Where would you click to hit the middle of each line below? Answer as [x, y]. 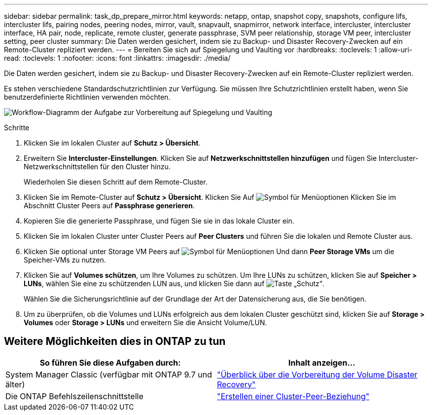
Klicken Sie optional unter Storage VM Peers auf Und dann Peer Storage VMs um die [209, 251]
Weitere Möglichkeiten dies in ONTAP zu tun [115, 341]
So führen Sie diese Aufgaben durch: [110, 362]
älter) [15, 384]
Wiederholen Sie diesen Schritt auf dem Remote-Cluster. [116, 182]
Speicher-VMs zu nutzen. [65, 260]
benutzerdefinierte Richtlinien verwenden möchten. [87, 97]
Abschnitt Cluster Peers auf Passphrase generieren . [109, 206]
